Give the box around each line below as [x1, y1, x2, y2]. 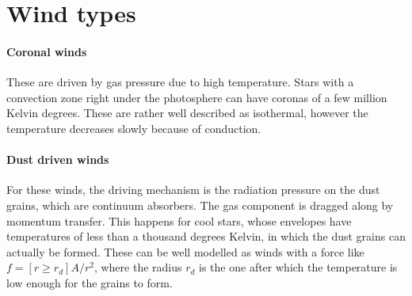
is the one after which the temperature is [199, 259, 398, 275]
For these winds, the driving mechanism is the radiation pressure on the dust [6, 181, 380, 198]
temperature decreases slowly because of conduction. [6, 120, 261, 136]
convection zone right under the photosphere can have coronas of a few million [6, 89, 387, 105]
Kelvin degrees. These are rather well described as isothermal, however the [6, 104, 368, 121]
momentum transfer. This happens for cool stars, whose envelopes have [6, 212, 352, 229]
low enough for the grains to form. [6, 274, 173, 290]
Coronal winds [6, 43, 87, 59]
